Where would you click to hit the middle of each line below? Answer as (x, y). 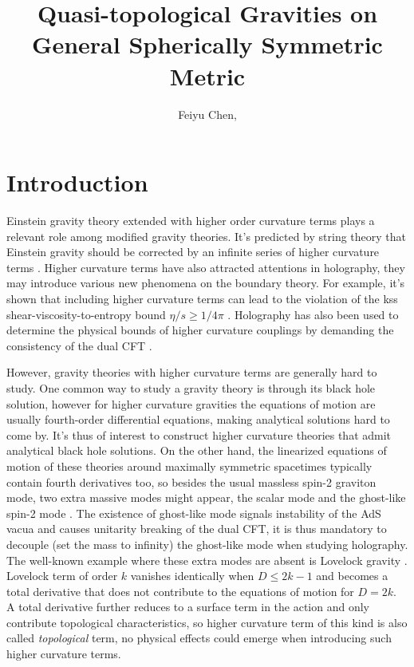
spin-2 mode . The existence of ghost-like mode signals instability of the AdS (194, 513)
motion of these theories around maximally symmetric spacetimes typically (189, 466)
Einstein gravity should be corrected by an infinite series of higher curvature (193, 252)
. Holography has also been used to (313, 314)
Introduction (77, 182)
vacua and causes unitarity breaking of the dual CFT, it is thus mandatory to (197, 529)
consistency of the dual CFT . (79, 345)
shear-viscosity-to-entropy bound (86, 314)
